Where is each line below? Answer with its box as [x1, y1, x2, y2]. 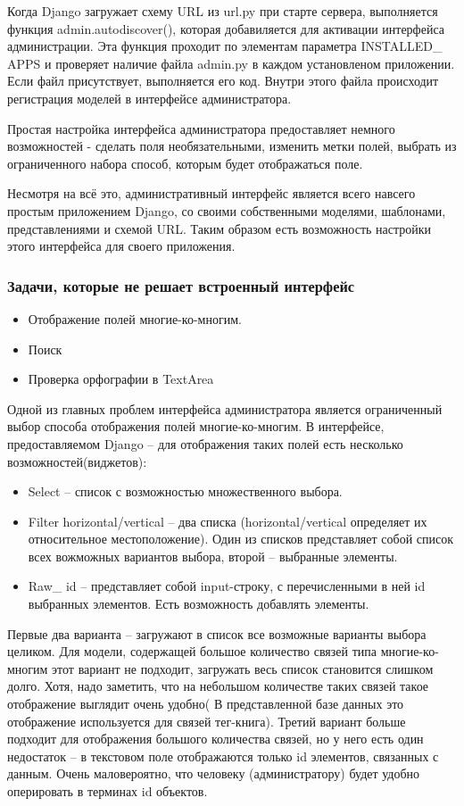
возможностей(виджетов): [7, 452, 147, 470]
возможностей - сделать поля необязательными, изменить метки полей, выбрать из [7, 137, 457, 155]
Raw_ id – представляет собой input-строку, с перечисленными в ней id [28, 577, 426, 595]
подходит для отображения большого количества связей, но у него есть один [7, 729, 424, 748]
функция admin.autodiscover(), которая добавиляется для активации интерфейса [7, 19, 444, 37]
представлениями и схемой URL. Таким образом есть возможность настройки [7, 219, 432, 237]
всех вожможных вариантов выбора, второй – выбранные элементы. [28, 546, 398, 565]
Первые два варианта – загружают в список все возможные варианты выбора [7, 624, 427, 643]
